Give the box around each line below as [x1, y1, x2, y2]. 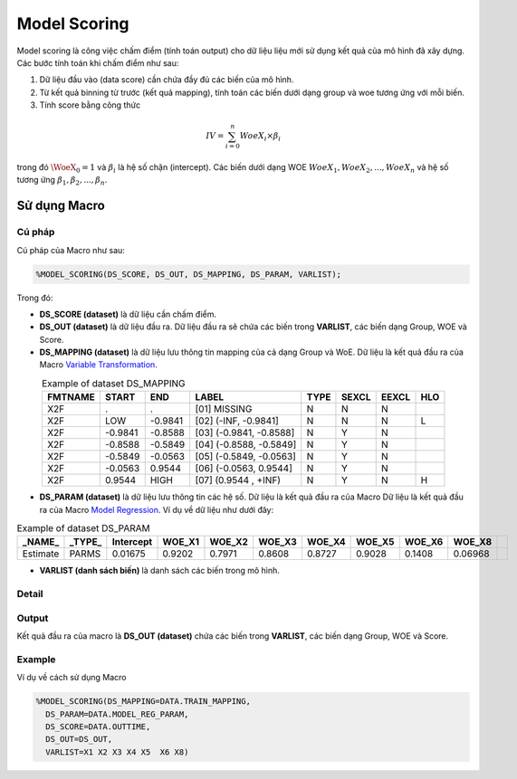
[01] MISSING [195, 403, 253, 415]
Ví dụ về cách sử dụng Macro [16, 672, 127, 683]
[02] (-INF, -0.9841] [195, 414, 280, 427]
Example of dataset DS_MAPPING [41, 377, 186, 390]
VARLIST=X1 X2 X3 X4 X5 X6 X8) [45, 746, 189, 757]
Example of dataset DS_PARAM [16, 522, 150, 535]
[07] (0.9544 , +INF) [195, 474, 281, 487]
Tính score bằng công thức [39, 100, 140, 110]
